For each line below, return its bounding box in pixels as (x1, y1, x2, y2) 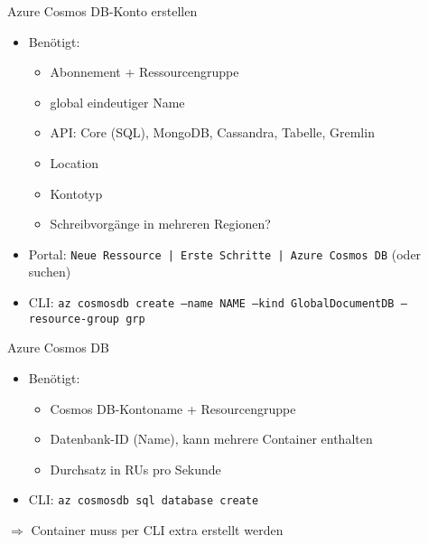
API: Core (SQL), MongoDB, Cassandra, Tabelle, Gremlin (50, 123, 375, 142)
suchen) (28, 262, 71, 281)
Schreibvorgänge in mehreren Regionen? (50, 214, 271, 233)
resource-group (28, 312, 120, 325)
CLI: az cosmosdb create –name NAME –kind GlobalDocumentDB (28, 293, 395, 311)
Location (50, 153, 99, 172)
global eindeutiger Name (50, 92, 185, 111)
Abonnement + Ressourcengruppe (50, 62, 239, 81)
